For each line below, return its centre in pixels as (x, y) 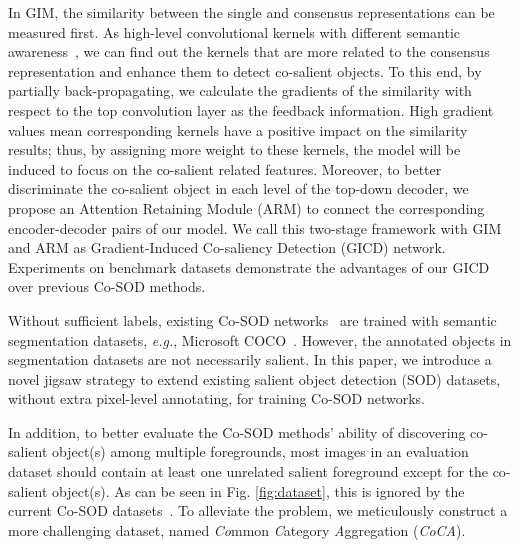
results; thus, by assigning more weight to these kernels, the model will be (234, 149)
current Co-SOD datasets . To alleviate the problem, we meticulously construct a (258, 510)
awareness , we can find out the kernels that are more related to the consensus (249, 51)
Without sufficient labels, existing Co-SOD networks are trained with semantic (252, 319)
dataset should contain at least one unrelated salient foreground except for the (248, 471)
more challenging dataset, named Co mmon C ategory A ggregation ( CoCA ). (237, 529)
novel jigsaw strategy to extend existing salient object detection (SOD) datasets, (254, 378)
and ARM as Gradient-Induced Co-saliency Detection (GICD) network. (227, 247)
